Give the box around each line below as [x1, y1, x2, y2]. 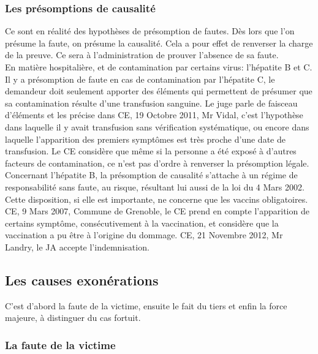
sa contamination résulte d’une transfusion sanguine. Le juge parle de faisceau [5, 96, 298, 109]
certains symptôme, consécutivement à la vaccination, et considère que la [5, 216, 279, 229]
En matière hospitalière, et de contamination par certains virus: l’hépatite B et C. [5, 61, 312, 73]
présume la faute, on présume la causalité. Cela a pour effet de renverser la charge [5, 36, 313, 49]
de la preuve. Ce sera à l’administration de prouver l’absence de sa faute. [5, 48, 279, 61]
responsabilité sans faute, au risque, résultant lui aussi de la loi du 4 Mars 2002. [5, 180, 305, 193]
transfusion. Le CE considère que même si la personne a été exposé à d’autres [5, 145, 297, 157]
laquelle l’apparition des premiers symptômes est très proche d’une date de [5, 132, 286, 145]
